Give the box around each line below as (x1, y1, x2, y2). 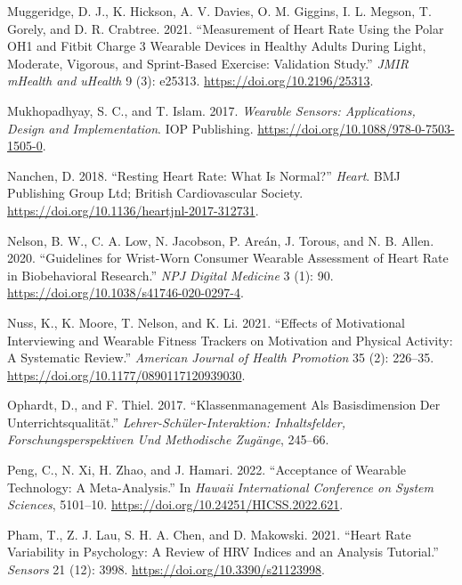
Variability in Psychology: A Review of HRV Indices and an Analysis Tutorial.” (7, 542, 439, 561)
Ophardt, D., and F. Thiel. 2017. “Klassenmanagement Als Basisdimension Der (7, 395, 441, 414)
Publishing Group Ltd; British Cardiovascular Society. (7, 183, 304, 202)
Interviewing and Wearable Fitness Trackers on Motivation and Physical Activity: (7, 330, 453, 349)
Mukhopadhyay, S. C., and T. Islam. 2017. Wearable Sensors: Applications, (7, 101, 416, 119)
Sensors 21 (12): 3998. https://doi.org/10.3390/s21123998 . (7, 560, 325, 579)
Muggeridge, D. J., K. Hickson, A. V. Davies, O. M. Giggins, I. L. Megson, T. (7, 2, 432, 20)
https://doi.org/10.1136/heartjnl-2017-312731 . (7, 200, 259, 219)
